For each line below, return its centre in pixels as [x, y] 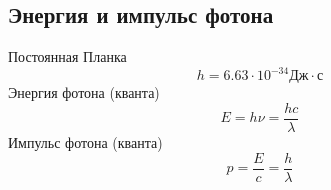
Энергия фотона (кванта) [84, 92]
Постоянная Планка [67, 56]
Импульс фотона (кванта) [85, 141]
